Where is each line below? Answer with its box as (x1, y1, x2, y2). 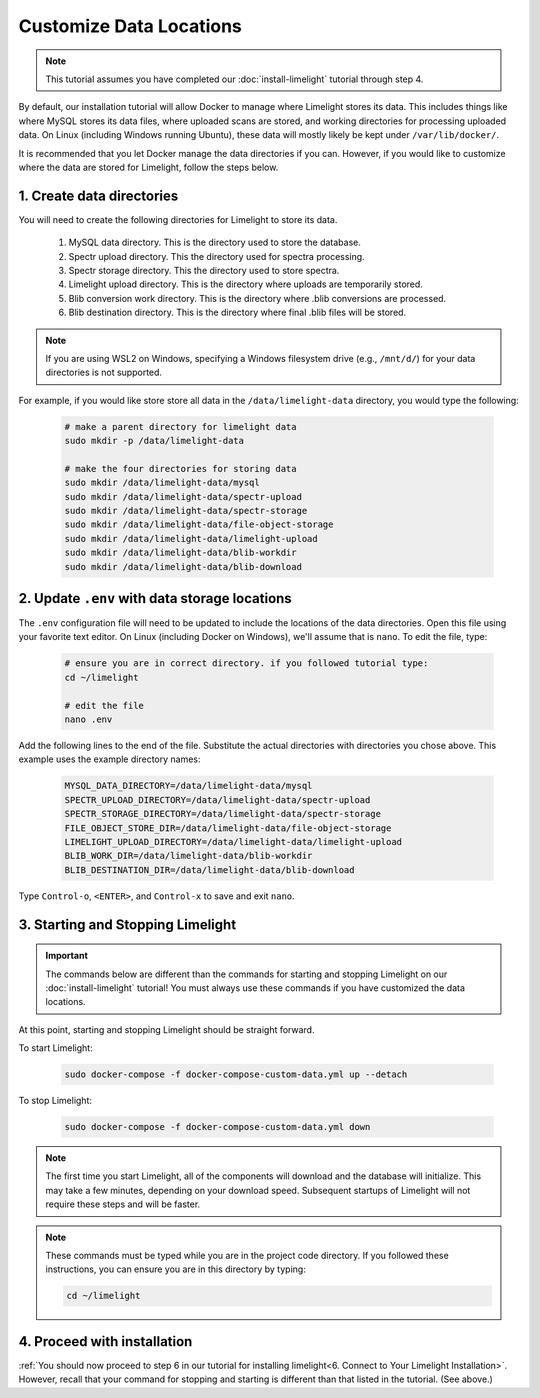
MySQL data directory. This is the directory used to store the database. (68, 236, 362, 249)
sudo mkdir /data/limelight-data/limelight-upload (64, 533, 319, 544)
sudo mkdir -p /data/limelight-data (64, 435, 245, 447)
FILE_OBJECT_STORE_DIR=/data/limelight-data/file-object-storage (64, 822, 392, 834)
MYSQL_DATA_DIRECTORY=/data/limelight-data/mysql (64, 780, 313, 792)
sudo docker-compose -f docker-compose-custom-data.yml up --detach (64, 1069, 408, 1080)
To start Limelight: (18, 1042, 94, 1054)
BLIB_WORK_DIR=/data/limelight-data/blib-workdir (64, 850, 313, 862)
